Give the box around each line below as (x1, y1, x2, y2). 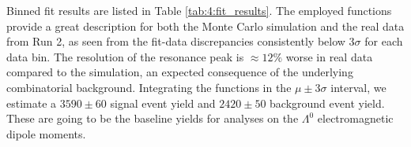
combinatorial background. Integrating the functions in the (6, 79, 292, 95)
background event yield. (270, 94, 385, 111)
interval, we (330, 79, 386, 95)
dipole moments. (6, 125, 86, 141)
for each (364, 33, 403, 50)
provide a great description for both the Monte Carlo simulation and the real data (6, 17, 405, 34)
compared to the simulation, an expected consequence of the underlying (6, 64, 353, 80)
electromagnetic (317, 110, 394, 127)
